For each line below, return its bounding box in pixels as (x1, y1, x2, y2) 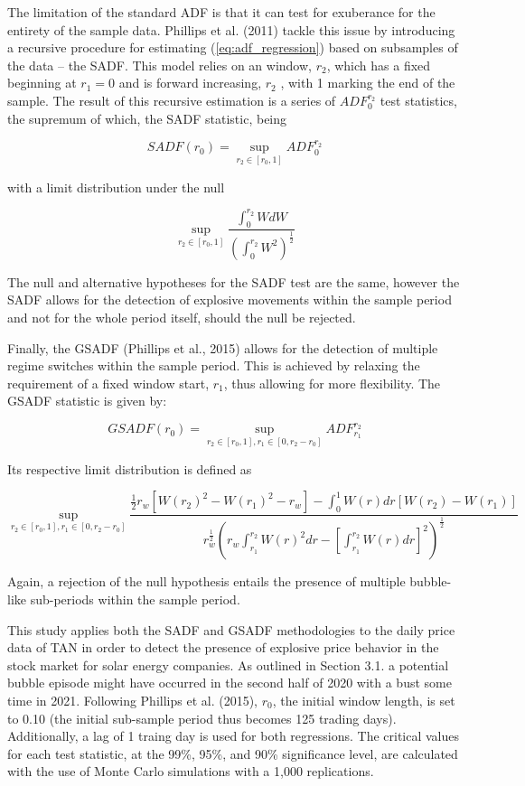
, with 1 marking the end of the (280, 73, 455, 92)
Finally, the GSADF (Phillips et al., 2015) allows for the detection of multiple (7, 338, 438, 357)
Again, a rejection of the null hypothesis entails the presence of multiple (7, 572, 406, 591)
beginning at (7, 73, 77, 92)
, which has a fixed (326, 55, 431, 74)
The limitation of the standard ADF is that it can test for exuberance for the (7, 3, 436, 21)
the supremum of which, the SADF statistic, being (7, 108, 287, 127)
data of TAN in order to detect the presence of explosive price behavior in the (7, 638, 439, 657)
